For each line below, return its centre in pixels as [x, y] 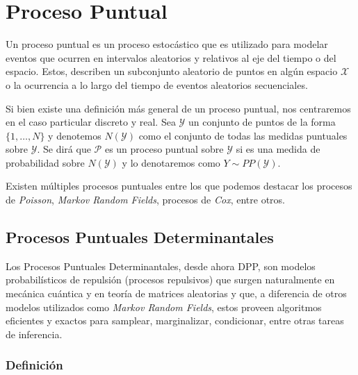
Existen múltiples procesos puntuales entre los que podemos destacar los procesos [179, 186]
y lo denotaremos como [171, 162]
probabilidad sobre [45, 162]
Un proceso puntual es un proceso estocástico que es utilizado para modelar [167, 44]
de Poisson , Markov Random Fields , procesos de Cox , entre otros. [145, 200]
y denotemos [75, 135]
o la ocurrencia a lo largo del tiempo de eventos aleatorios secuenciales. [157, 84]
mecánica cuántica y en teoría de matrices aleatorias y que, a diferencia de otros [176, 293]
